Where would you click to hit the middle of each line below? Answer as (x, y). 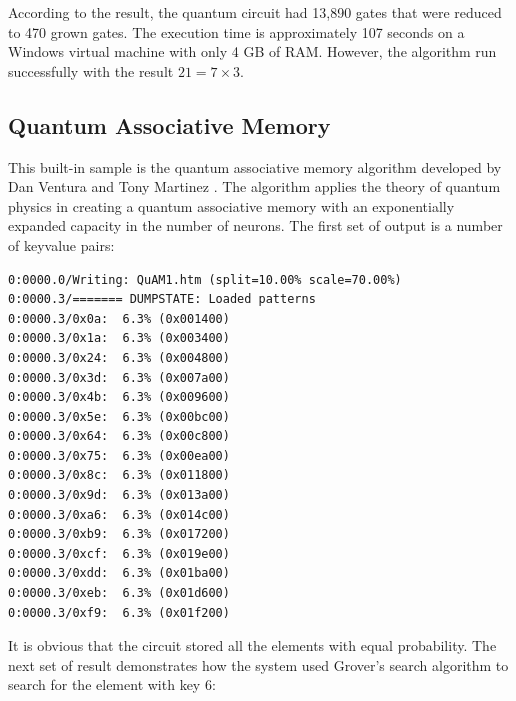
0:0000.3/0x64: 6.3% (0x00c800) (119, 436)
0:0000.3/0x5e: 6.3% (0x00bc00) (119, 416)
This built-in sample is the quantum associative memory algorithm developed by (255, 166)
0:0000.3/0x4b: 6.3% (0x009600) (119, 397)
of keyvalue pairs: (61, 244)
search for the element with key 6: (112, 684)
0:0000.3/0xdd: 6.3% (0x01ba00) (119, 573)
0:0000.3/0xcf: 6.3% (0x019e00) (119, 553)
